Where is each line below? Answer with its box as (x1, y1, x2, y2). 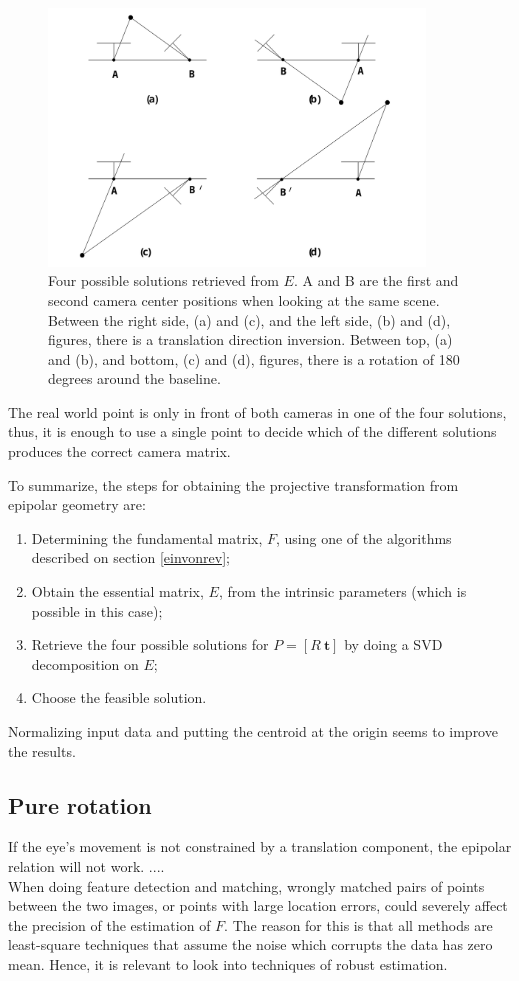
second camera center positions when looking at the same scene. (48, 289, 440, 310)
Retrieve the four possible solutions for (31, 634, 269, 655)
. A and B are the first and (293, 270, 459, 291)
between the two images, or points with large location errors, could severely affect (8, 895, 508, 916)
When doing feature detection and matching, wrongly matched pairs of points (8, 875, 485, 896)
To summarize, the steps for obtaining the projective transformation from (8, 474, 459, 495)
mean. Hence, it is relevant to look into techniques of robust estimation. (8, 953, 448, 974)
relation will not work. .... (8, 855, 165, 876)
